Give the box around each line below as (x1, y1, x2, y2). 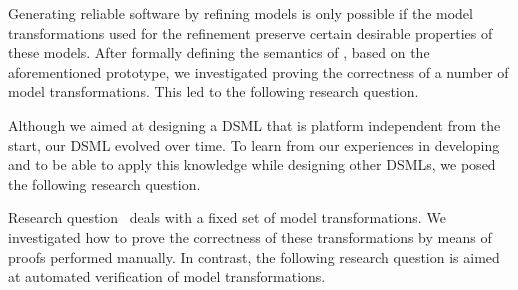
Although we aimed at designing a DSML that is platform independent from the (8, 114, 501, 135)
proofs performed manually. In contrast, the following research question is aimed (8, 246, 500, 267)
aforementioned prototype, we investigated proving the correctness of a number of (8, 61, 509, 82)
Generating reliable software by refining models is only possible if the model (8, 3, 473, 23)
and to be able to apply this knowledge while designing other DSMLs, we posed (8, 154, 496, 175)
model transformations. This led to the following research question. (8, 81, 419, 102)
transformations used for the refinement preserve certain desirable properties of (8, 22, 493, 43)
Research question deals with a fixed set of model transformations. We (8, 207, 446, 228)
